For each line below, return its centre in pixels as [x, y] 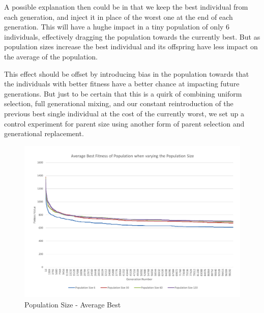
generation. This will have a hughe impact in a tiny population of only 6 [117, 27]
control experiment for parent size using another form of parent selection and [124, 123]
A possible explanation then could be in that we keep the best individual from [126, 7]
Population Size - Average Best [73, 304]
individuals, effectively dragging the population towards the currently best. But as [132, 36]
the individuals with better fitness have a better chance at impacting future [122, 84]
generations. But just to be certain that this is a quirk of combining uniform [123, 93]
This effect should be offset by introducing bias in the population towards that [127, 73]
